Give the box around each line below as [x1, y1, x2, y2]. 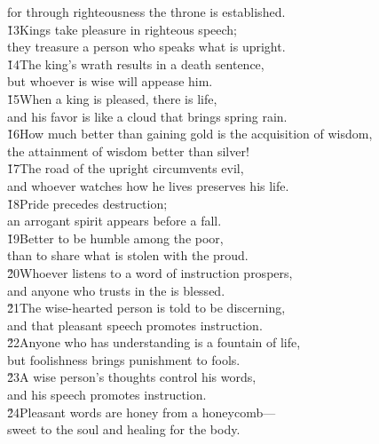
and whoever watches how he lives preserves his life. [7, 176, 289, 194]
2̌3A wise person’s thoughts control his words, [7, 368, 257, 386]
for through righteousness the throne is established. [7, 3, 286, 20]
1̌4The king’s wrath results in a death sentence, [7, 54, 265, 73]
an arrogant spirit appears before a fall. [7, 211, 222, 230]
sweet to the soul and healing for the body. [7, 420, 241, 439]
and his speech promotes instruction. [7, 385, 207, 404]
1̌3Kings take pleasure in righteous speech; [7, 20, 237, 38]
